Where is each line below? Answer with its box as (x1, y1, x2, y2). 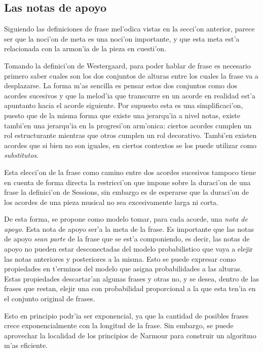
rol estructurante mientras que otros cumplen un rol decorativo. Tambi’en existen (4, 130, 257, 140)
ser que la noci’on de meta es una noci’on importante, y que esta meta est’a (4, 33, 240, 44)
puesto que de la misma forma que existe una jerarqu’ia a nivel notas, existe (4, 110, 240, 120)
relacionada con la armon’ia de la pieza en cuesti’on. (4, 43, 166, 54)
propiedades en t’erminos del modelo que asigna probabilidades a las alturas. (4, 263, 242, 274)
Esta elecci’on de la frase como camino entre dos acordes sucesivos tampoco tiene (4, 166, 256, 177)
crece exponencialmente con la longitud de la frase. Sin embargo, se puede (4, 320, 234, 331)
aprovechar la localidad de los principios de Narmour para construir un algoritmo (4, 330, 256, 340)
